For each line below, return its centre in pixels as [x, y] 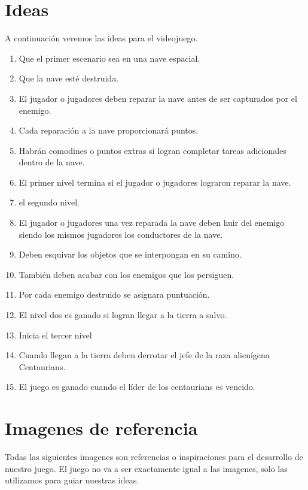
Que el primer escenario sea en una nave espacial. [109, 58]
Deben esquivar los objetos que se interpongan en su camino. [130, 254]
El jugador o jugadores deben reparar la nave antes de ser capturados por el [158, 98]
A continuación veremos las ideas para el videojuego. [101, 38]
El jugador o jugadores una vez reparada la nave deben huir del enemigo [152, 223]
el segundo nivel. [49, 202]
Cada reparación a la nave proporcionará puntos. [109, 130]
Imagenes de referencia [101, 428]
